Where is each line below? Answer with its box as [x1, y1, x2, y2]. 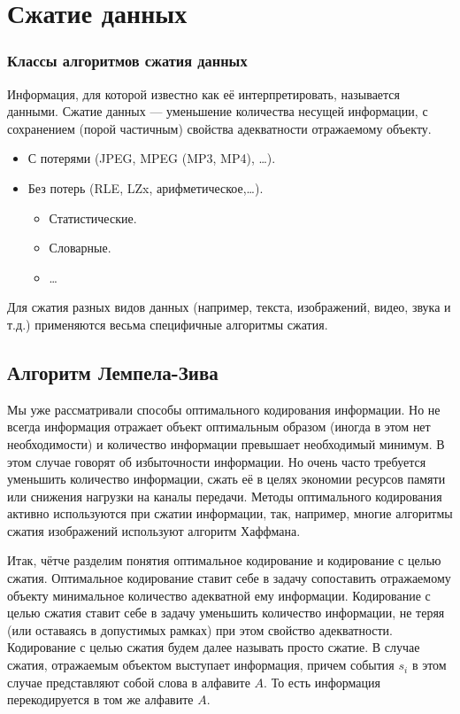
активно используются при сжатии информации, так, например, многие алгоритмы [7, 504, 453, 523]
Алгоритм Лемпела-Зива [7, 358, 218, 385]
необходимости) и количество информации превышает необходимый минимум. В [7, 434, 445, 453]
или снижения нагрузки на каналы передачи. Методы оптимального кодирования [7, 486, 442, 505]
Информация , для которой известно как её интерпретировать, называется [7, 84, 400, 103]
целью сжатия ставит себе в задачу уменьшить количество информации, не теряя [7, 603, 445, 622]
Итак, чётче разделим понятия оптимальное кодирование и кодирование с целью [7, 551, 441, 570]
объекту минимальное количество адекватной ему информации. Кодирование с [7, 586, 431, 604]
